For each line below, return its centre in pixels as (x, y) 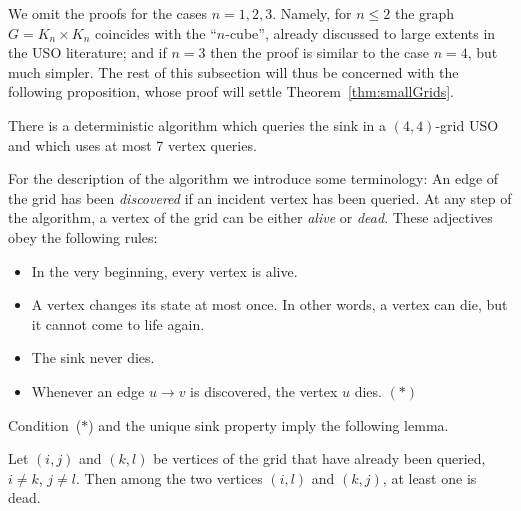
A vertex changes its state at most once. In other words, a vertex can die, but (269, 304)
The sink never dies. (93, 357)
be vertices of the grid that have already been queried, (319, 458)
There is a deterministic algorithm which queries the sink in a (197, 124)
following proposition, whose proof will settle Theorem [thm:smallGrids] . (231, 91)
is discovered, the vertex (264, 390)
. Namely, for (312, 13)
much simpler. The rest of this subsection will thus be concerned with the (233, 71)
